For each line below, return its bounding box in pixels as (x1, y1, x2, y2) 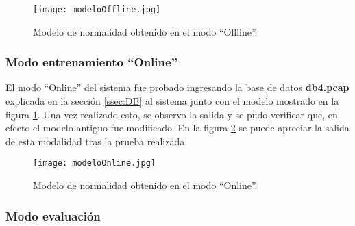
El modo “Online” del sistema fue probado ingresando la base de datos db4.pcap (5, 80, 350, 95)
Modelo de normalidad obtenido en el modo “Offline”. (33, 24, 258, 38)
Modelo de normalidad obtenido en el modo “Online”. (33, 178, 258, 192)
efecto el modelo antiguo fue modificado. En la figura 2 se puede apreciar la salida (5, 121, 350, 135)
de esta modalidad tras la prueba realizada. (5, 134, 188, 148)
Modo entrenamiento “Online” (5, 53, 177, 71)
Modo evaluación (5, 207, 101, 224)
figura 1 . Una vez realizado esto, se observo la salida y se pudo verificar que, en (5, 107, 338, 121)
